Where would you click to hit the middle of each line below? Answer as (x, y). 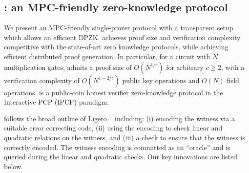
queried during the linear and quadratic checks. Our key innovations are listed (121, 157)
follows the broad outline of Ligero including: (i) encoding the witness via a (120, 118)
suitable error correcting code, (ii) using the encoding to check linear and (113, 128)
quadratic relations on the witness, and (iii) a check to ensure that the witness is (124, 137)
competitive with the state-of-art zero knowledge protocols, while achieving (116, 47)
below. (13, 166)
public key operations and (161, 80)
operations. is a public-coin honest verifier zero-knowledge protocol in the (114, 92)
